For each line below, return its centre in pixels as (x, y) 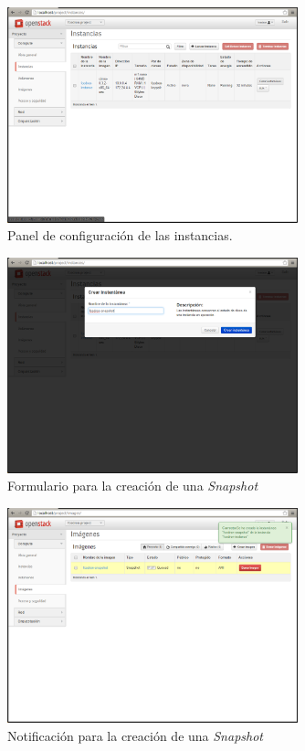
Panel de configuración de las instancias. (120, 235)
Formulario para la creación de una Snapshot (133, 486)
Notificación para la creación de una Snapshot (135, 736)
